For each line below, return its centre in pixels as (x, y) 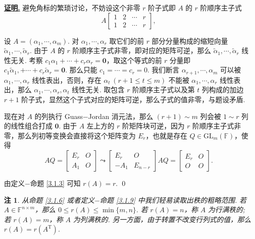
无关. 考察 (27, 60)
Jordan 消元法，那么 (121, 116)
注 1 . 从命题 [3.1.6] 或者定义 (49, 200)
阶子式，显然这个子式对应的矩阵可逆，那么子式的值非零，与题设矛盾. (133, 99)
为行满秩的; (227, 209)
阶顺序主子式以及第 (164, 90)
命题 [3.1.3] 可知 (55, 183)
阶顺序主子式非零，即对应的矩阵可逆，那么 (142, 50)
